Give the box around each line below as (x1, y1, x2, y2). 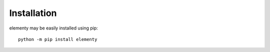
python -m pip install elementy (18, 36, 97, 42)
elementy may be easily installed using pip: (9, 25, 98, 31)
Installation (9, 7, 57, 18)
